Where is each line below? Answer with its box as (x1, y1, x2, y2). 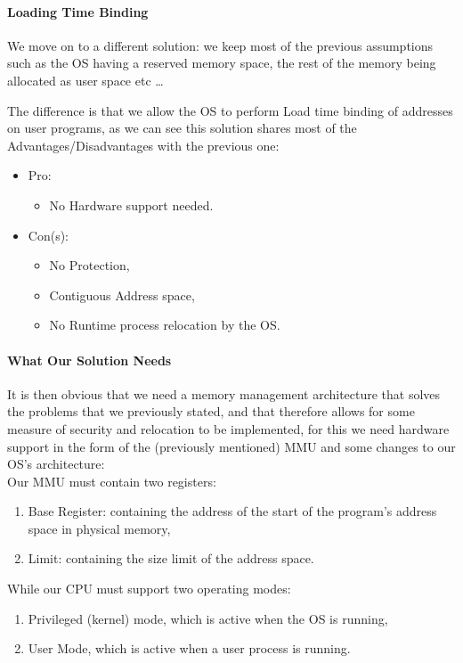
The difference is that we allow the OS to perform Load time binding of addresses (7, 101, 453, 119)
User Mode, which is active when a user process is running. (28, 639, 351, 658)
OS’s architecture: (7, 454, 105, 473)
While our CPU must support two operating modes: (7, 579, 291, 598)
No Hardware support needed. (49, 195, 214, 214)
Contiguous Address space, (49, 285, 195, 304)
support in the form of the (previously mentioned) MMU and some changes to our (7, 437, 456, 455)
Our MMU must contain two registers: (7, 471, 216, 490)
